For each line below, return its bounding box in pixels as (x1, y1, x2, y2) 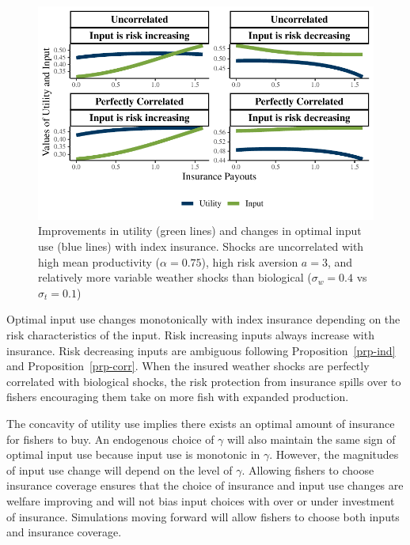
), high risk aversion (201, 253, 298, 270)
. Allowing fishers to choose (241, 461, 374, 478)
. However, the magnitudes (269, 446, 399, 463)
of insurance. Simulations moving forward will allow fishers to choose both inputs (6, 508, 400, 524)
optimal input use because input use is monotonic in (6, 446, 260, 463)
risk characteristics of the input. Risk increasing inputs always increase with (6, 326, 374, 343)
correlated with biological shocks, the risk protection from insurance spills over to (6, 373, 401, 389)
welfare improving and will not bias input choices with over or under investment (6, 492, 395, 509)
